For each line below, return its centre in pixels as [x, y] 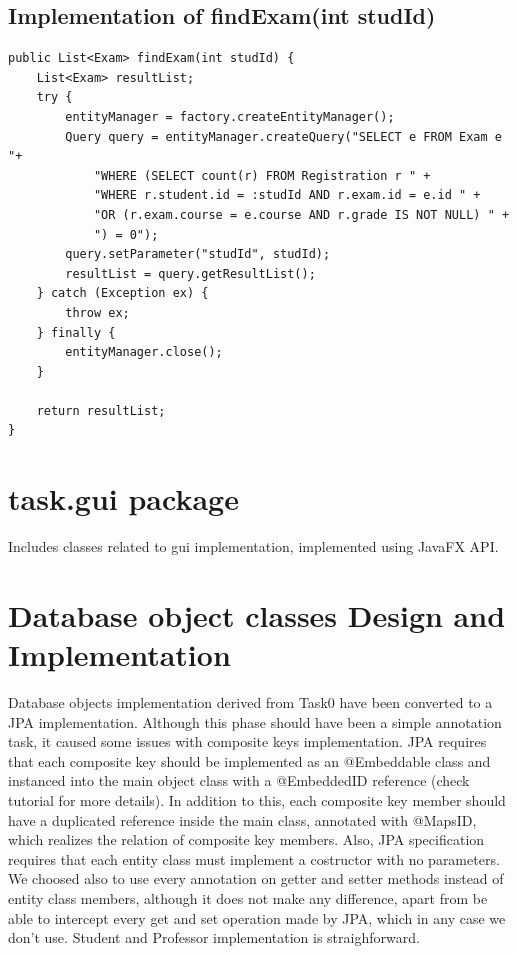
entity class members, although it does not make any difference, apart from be [248, 898]
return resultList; [101, 410]
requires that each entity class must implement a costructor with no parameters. [254, 858]
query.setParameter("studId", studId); [198, 254]
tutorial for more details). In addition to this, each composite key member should [257, 800]
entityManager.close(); [144, 352]
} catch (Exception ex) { [122, 293]
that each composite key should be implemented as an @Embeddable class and [249, 760]
